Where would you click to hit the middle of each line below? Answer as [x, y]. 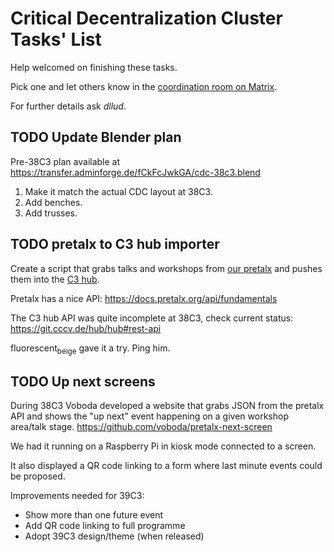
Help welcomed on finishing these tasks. [94, 67]
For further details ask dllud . [68, 106]
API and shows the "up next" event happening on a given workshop [149, 416]
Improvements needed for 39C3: [77, 496]
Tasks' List [56, 39]
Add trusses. [51, 213]
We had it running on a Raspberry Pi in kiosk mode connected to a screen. [163, 446]
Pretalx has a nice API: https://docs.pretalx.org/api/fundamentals [144, 298]
